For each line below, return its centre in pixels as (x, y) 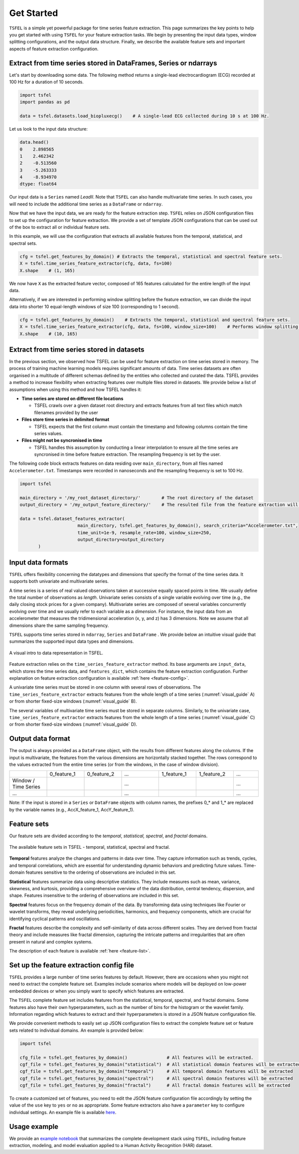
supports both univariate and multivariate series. (59, 581)
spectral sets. (23, 243)
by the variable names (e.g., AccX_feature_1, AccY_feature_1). (72, 809)
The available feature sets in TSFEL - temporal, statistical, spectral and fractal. (90, 847)
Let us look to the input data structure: (49, 129)
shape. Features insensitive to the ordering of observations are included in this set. (94, 896)
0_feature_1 (63, 774)
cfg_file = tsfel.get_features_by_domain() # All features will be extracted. (137, 1058)
